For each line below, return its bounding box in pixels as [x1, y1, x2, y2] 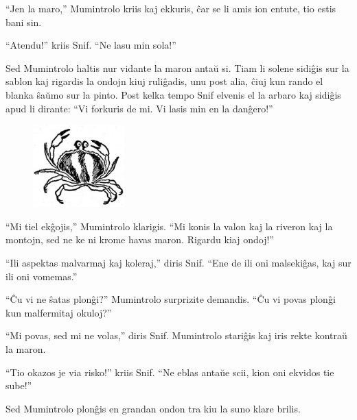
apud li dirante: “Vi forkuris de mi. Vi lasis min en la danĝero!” [5, 101, 273, 115]
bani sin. [5, 14, 42, 29]
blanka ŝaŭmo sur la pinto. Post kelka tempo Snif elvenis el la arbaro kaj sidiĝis [5, 87, 341, 101]
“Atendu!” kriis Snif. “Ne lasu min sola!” [5, 38, 176, 52]
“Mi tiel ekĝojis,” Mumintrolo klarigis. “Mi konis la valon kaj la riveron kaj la [5, 219, 333, 233]
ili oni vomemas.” [5, 269, 78, 283]
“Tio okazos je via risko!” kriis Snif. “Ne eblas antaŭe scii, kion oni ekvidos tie [5, 365, 334, 379]
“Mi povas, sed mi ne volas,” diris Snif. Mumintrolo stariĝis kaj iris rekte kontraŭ [5, 328, 347, 343]
